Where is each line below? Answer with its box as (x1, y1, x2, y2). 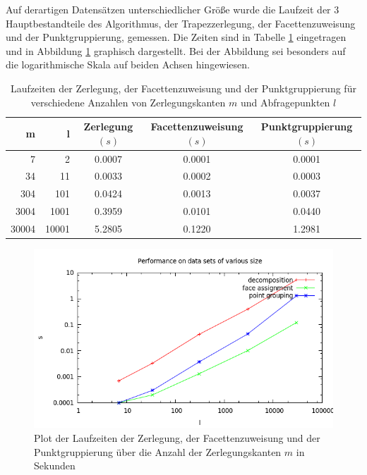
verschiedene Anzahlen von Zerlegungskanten (30, 94, 226, 109)
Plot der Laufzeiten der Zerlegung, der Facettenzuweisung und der (34, 431, 320, 445)
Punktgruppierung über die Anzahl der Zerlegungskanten (34, 444, 282, 459)
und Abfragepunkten (240, 94, 330, 109)
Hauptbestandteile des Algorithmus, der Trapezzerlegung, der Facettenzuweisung (6, 16, 356, 30)
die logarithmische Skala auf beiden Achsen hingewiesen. (6, 57, 250, 72)
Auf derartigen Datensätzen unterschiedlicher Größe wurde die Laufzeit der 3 (6, 2, 339, 16)
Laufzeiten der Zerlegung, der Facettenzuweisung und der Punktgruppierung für (11, 80, 356, 95)
